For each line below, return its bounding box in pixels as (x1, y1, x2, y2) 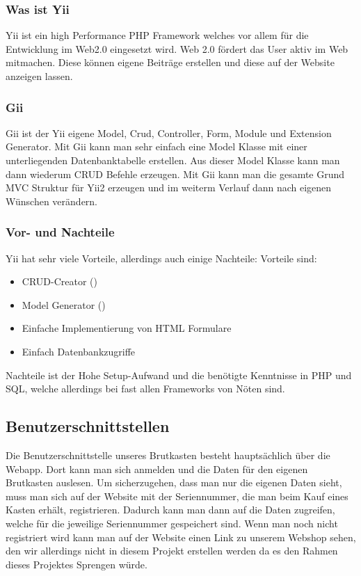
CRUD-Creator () (22, 274, 97, 289)
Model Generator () (22, 297, 106, 312)
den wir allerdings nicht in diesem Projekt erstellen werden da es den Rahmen (6, 543, 338, 558)
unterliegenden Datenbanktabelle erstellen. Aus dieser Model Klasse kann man (6, 153, 340, 167)
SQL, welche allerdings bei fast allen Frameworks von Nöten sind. (6, 381, 285, 396)
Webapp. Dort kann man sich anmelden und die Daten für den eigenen (6, 461, 308, 476)
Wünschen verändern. (6, 193, 98, 208)
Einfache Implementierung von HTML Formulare (22, 321, 232, 335)
